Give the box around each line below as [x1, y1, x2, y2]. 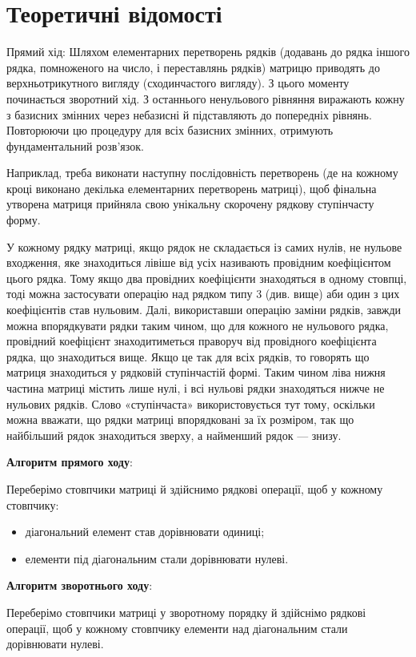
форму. [6, 212, 41, 228]
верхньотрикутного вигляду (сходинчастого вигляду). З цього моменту [6, 75, 350, 91]
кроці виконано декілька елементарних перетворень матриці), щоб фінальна [6, 179, 377, 196]
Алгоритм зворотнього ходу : [6, 577, 153, 594]
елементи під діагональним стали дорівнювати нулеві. [25, 550, 289, 566]
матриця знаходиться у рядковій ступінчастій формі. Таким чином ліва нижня [6, 364, 386, 381]
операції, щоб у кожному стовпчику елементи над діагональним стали [6, 619, 348, 636]
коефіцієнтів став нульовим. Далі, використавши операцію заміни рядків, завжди [6, 301, 402, 318]
